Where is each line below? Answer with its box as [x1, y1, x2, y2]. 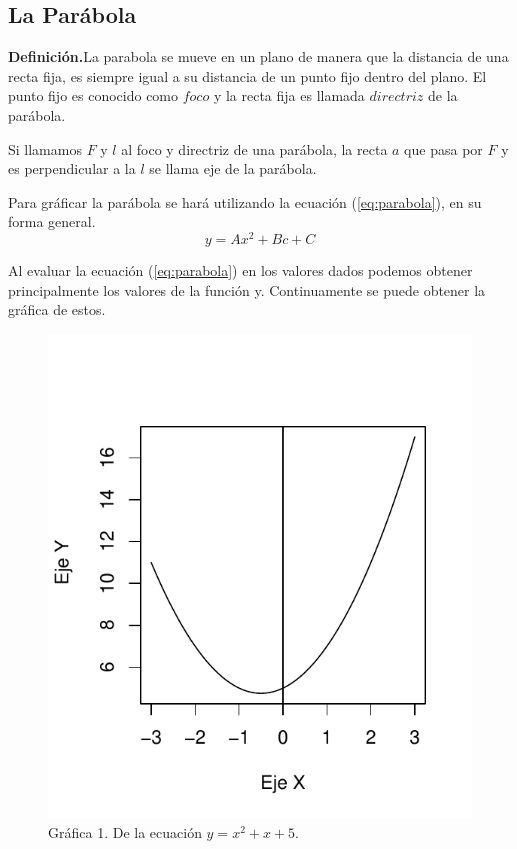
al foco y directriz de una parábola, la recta [121, 138, 388, 159]
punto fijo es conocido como [8, 85, 179, 106]
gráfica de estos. [8, 299, 106, 320]
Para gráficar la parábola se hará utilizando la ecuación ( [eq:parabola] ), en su [8, 191, 482, 212]
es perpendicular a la [8, 158, 136, 179]
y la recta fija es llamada [213, 85, 365, 106]
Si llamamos [8, 138, 82, 159]
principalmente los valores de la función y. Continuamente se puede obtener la [8, 279, 486, 300]
